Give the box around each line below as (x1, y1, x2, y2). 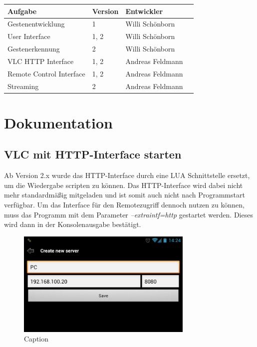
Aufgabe (7, 5, 37, 16)
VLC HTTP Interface (7, 55, 74, 66)
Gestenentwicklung (7, 18, 65, 29)
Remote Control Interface (7, 68, 85, 78)
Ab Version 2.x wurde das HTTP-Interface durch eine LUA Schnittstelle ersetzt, (4, 170, 250, 180)
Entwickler (125, 5, 163, 16)
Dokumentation (4, 112, 113, 132)
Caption (24, 333, 49, 344)
